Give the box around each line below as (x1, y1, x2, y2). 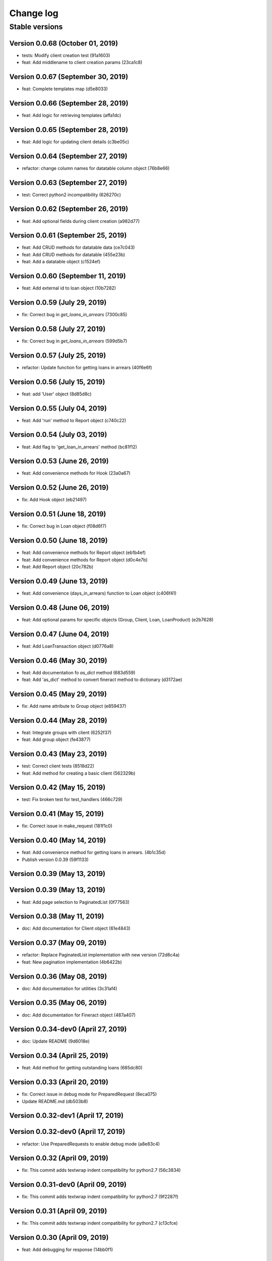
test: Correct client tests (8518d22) (22, 763, 95, 769)
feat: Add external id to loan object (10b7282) (22, 285, 116, 291)
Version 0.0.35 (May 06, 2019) (9, 999, 107, 1007)
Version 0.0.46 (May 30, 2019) (9, 656, 108, 665)
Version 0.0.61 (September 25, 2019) (9, 231, 127, 240)
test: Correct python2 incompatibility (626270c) (22, 192, 121, 198)
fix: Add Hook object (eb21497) (22, 497, 87, 503)
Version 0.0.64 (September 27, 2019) (9, 152, 128, 160)
